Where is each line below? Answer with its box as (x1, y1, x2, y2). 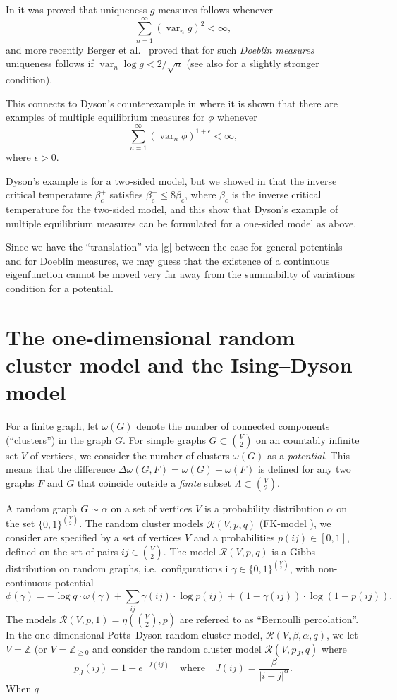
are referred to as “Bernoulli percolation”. (179, 611, 359, 626)
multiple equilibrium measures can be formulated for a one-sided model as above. (6, 215, 357, 230)
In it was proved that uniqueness (6, 2, 147, 16)
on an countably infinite (256, 432, 360, 447)
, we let (326, 627, 358, 641)
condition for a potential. (6, 280, 114, 295)
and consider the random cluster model (92, 641, 262, 656)
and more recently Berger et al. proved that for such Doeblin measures (6, 42, 314, 56)
